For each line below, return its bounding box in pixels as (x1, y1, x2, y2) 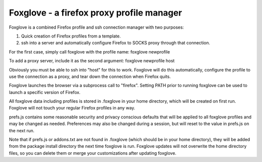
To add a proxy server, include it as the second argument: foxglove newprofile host (9, 58, 175, 64)
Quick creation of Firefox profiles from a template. (21, 33, 121, 39)
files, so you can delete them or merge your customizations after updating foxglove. (9, 150, 177, 156)
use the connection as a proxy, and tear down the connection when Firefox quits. (9, 73, 171, 79)
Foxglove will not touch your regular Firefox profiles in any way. (9, 105, 135, 111)
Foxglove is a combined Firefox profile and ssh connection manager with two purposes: (9, 24, 184, 30)
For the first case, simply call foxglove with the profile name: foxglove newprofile (9, 49, 170, 54)
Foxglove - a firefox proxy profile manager (9, 7, 182, 18)
